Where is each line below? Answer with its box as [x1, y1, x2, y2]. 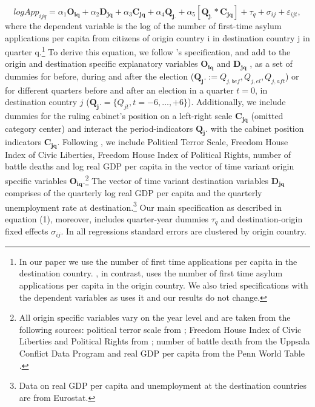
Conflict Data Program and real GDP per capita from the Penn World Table [19, 346, 305, 359]
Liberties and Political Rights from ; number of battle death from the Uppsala [19, 335, 310, 347]
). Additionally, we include [188, 95, 286, 108]
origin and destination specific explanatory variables [5, 57, 198, 70]
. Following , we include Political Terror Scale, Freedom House [57, 135, 288, 148]
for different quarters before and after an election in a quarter [5, 83, 234, 96]
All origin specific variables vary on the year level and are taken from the [19, 311, 291, 324]
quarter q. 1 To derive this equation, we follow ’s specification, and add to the [5, 44, 291, 58]
